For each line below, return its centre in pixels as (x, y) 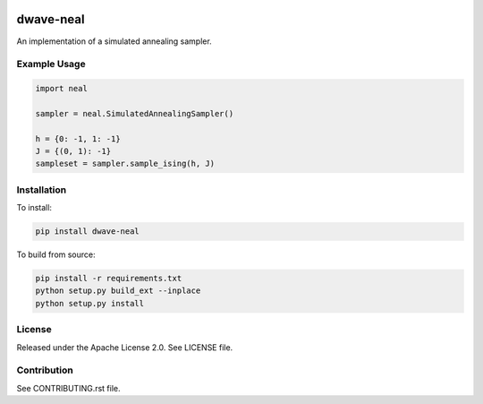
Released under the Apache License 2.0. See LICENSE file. (125, 347)
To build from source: (56, 254)
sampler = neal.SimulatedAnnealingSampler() (135, 113)
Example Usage (51, 64)
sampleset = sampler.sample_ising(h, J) (125, 164)
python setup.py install (90, 303)
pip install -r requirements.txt (109, 279)
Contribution (45, 370)
